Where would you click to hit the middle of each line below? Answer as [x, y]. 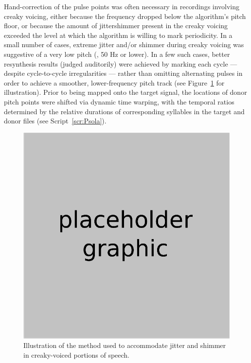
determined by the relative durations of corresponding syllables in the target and [124, 111]
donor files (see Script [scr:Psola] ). [55, 121]
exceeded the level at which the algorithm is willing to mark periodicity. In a [118, 35]
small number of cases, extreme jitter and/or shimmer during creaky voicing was [124, 44]
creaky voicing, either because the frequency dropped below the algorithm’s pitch [125, 16]
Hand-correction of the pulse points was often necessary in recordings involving [122, 6]
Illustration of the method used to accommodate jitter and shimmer [125, 345]
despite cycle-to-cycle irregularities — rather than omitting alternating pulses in [123, 73]
